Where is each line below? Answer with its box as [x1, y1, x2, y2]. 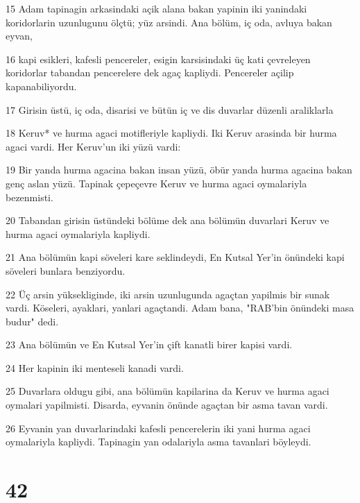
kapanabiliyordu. [6, 78, 77, 93]
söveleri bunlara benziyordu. [6, 263, 126, 278]
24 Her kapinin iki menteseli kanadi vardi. [6, 360, 184, 375]
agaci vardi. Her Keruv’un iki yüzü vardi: [6, 139, 181, 153]
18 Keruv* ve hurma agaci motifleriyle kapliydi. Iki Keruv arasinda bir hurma [6, 126, 337, 140]
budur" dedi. [6, 314, 59, 328]
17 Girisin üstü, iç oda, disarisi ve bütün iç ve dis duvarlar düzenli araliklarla [6, 102, 334, 117]
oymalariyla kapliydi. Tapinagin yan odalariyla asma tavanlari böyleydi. [6, 434, 311, 449]
